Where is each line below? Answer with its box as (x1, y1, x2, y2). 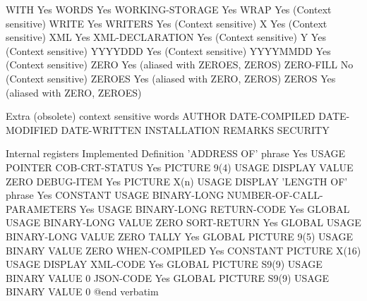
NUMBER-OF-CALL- (227, 188, 323, 202)
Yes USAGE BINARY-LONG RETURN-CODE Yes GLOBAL (79, 201, 350, 216)
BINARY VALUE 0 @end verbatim (6, 284, 159, 299)
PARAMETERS (6, 201, 76, 216)
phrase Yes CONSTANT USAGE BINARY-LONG (6, 188, 224, 202)
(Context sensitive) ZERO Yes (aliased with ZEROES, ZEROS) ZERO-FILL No (6, 57, 354, 72)
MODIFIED (6, 122, 58, 137)
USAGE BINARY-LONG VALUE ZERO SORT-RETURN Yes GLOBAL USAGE (6, 215, 361, 230)
